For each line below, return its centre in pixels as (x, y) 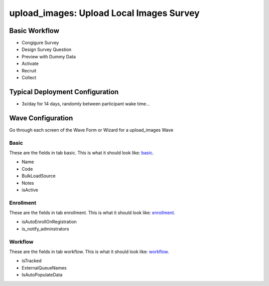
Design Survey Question (47, 49)
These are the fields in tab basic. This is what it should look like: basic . (81, 153)
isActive (30, 190)
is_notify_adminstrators (45, 229)
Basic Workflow (34, 31)
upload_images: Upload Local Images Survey (104, 13)
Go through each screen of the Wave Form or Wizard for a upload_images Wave (91, 130)
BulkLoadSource (39, 176)
